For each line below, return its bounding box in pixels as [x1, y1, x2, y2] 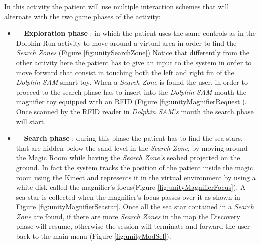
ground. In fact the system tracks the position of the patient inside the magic [16, 162, 253, 172]
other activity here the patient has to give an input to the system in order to [16, 57, 252, 67]
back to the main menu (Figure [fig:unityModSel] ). [16, 231, 171, 241]
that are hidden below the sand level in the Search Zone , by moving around [16, 142, 248, 153]
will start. [16, 116, 46, 126]
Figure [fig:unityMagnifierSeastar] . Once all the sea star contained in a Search [16, 201, 254, 212]
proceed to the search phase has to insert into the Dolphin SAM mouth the [16, 86, 246, 97]
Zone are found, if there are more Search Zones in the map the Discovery [16, 211, 240, 221]
